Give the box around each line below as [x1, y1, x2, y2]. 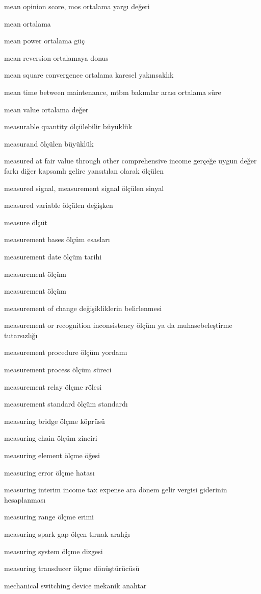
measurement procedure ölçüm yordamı [4, 347, 127, 358]
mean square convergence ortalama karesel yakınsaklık [4, 69, 174, 80]
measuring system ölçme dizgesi [4, 545, 103, 556]
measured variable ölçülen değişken [4, 200, 113, 210]
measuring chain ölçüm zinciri [4, 433, 97, 443]
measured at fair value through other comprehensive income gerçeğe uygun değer [4, 155, 257, 166]
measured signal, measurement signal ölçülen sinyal [4, 182, 164, 193]
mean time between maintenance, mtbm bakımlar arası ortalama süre [4, 86, 221, 97]
